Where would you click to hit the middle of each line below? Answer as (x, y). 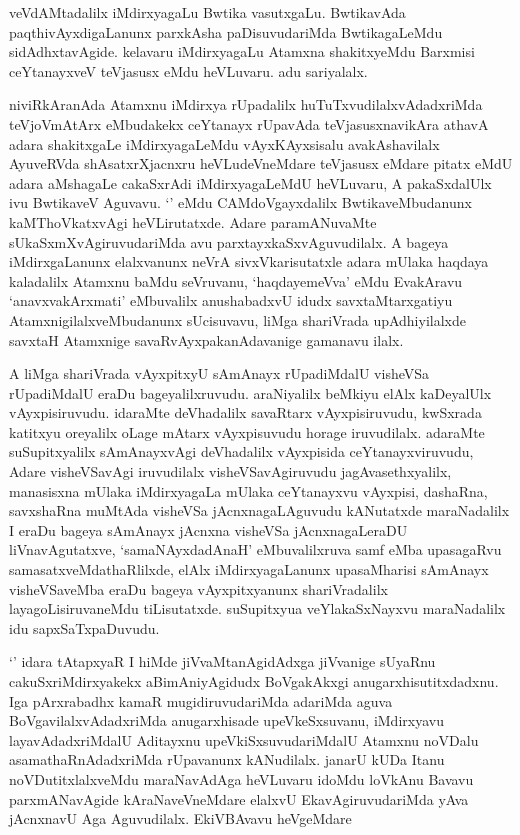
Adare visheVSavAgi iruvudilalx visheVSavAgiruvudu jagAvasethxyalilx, (230, 471)
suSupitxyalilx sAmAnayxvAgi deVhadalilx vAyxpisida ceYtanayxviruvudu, (241, 451)
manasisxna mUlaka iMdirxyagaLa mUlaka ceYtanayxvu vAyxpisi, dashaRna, (248, 490)
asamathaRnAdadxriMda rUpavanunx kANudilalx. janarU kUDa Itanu (227, 759)
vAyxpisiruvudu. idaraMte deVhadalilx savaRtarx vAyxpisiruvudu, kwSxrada (245, 412)
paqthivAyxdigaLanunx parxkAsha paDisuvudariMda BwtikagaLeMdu (226, 31)
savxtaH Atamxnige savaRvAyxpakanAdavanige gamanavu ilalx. (206, 339)
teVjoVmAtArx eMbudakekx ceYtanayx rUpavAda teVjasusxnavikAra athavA (249, 123)
